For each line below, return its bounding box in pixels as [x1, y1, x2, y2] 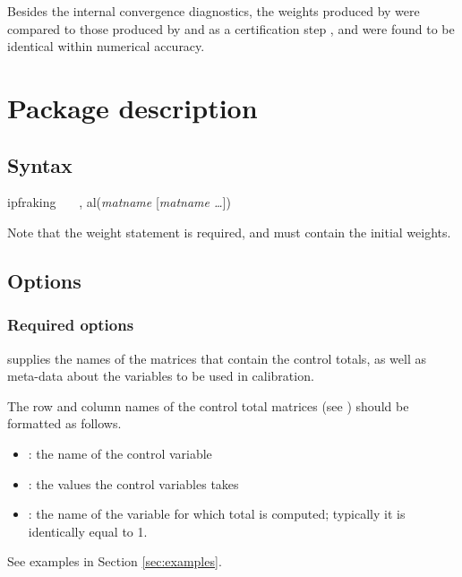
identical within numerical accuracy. [7, 37, 205, 56]
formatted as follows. [7, 414, 122, 433]
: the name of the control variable [28, 444, 212, 462]
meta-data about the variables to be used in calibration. [7, 366, 314, 385]
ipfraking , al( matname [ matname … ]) [7, 193, 231, 211]
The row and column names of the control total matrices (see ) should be [7, 396, 409, 415]
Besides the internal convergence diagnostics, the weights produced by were [7, 2, 420, 20]
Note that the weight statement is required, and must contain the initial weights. [7, 222, 451, 241]
